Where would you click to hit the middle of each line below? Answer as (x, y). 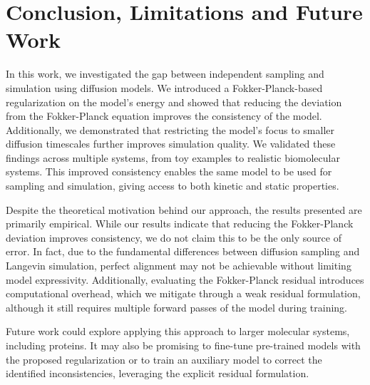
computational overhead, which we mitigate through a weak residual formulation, (183, 293)
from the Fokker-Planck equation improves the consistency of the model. (164, 116)
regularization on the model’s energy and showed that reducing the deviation (174, 102)
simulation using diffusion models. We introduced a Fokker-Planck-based (164, 87)
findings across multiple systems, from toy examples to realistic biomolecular (173, 157)
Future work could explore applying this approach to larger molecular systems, (178, 331)
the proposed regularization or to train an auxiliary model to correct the (164, 359)
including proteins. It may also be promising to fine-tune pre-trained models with (183, 345)
